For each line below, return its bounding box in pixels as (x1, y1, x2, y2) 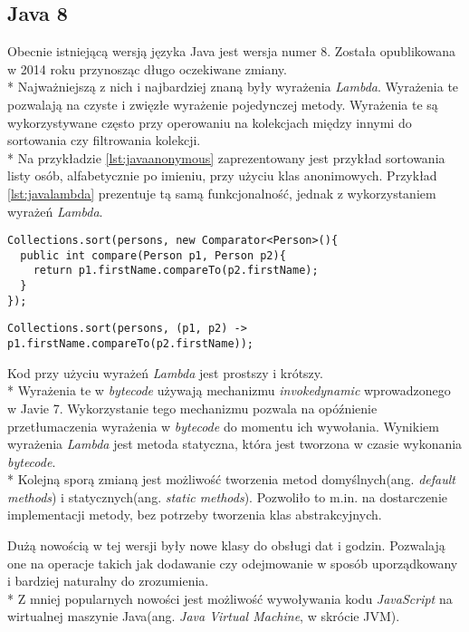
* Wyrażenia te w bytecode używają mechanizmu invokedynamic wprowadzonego (7, 381, 451, 400)
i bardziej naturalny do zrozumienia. (7, 571, 209, 590)
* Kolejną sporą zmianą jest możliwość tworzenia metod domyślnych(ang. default (7, 470, 455, 489)
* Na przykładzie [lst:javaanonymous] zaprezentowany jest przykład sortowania (7, 148, 445, 167)
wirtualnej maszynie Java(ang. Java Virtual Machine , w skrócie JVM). (7, 607, 400, 626)
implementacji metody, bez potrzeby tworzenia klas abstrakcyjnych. (7, 505, 382, 524)
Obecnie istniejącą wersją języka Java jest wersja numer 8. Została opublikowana (7, 42, 455, 61)
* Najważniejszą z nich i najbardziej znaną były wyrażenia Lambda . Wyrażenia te (7, 77, 459, 96)
